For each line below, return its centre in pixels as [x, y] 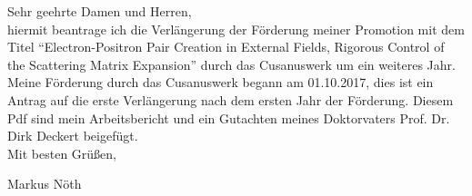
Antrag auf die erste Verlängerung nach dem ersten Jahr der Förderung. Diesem [231, 99]
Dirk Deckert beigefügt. [73, 136]
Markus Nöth [45, 184]
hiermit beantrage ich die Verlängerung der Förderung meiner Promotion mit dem [236, 29]
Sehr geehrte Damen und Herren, [100, 11]
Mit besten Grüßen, [62, 153]
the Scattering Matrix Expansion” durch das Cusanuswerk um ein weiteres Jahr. [231, 64]
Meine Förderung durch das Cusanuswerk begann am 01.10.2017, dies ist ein [221, 82]
